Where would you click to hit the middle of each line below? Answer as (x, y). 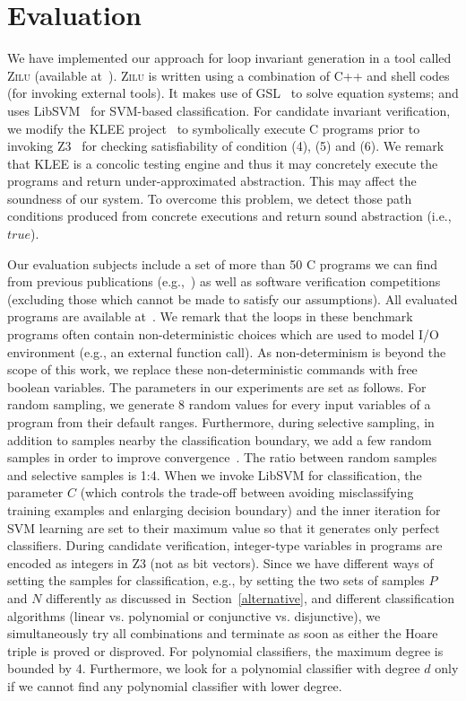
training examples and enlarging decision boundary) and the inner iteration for (224, 509)
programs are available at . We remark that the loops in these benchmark (210, 316)
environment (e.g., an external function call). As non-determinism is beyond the (227, 351)
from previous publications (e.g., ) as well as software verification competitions (224, 281)
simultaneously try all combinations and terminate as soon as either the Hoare (223, 633)
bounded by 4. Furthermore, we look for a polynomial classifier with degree (214, 668)
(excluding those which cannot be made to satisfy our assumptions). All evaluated (233, 298)
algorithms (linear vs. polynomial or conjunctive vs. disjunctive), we (194, 615)
